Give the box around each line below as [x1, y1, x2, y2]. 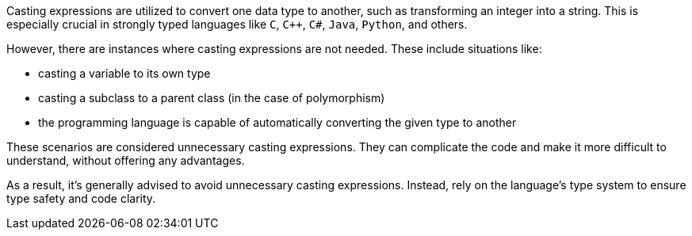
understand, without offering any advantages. [6, 154, 245, 167]
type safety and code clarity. [6, 192, 156, 205]
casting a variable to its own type [38, 67, 211, 80]
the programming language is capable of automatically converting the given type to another [38, 116, 517, 129]
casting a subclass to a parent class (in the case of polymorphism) [38, 91, 385, 105]
